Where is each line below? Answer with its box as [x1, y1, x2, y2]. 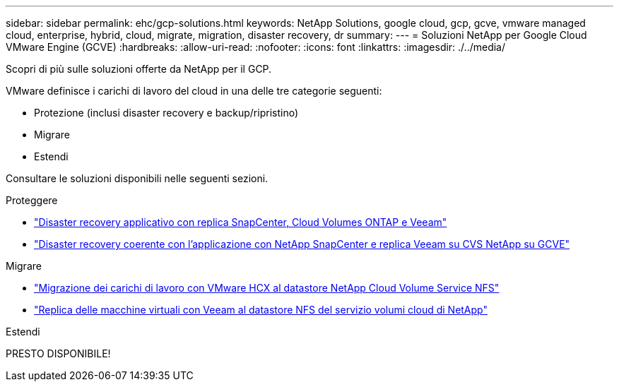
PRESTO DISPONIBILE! [6, 347, 111, 359]
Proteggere [6, 194, 58, 206]
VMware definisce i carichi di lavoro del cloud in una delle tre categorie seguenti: [6, 85, 382, 97]
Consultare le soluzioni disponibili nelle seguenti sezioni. [6, 172, 269, 184]
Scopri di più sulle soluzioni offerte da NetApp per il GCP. [6, 63, 272, 75]
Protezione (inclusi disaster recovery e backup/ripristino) [34, 107, 298, 119]
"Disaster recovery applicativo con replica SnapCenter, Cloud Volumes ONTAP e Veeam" [34, 216, 447, 228]
